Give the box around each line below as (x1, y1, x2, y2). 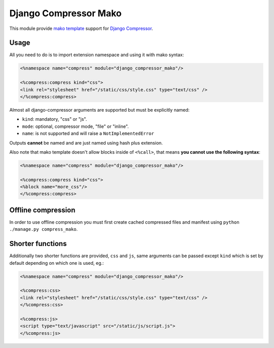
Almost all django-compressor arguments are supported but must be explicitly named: (9, 107, 190, 113)
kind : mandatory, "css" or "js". (22, 116, 87, 122)
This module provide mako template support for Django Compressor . (9, 25, 153, 31)
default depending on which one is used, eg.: (9, 260, 104, 266)
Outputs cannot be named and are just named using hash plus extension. (9, 140, 163, 146)
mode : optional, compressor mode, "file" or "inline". (22, 123, 129, 129)
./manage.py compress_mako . (9, 226, 78, 232)
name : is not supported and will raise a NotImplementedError (22, 130, 154, 136)
